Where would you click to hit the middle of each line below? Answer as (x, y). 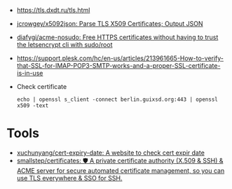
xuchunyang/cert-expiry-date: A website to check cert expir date (110, 153)
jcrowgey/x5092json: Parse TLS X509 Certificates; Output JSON (110, 23)
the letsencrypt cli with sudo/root (64, 44)
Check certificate (42, 86)
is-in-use (30, 73)
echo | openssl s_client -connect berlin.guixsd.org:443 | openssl (117, 99)
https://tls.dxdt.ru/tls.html (53, 10)
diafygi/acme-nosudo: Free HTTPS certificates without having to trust (117, 37)
